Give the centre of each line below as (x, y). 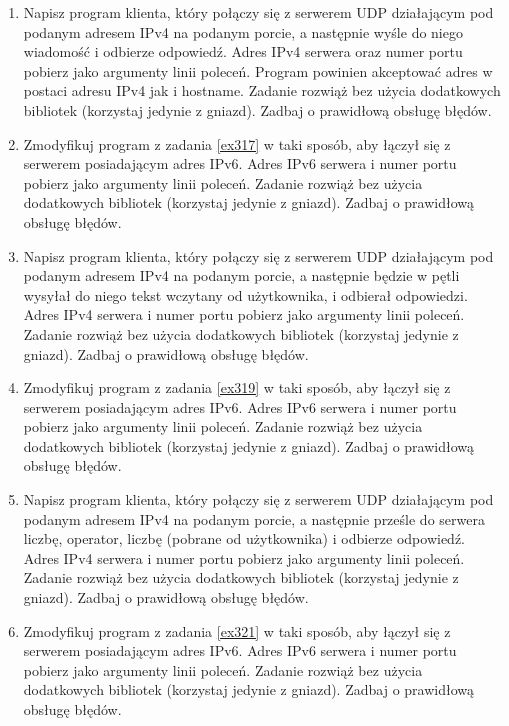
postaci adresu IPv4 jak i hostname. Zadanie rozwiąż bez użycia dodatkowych (262, 90)
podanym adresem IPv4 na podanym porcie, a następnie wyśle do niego (243, 31)
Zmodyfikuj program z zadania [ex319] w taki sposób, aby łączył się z (237, 387)
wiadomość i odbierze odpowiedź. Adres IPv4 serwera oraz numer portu (243, 51)
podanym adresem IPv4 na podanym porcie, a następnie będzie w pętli (241, 275)
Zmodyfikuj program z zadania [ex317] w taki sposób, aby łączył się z (237, 143)
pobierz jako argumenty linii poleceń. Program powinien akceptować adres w (258, 70)
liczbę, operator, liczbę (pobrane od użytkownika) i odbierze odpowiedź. (244, 538)
